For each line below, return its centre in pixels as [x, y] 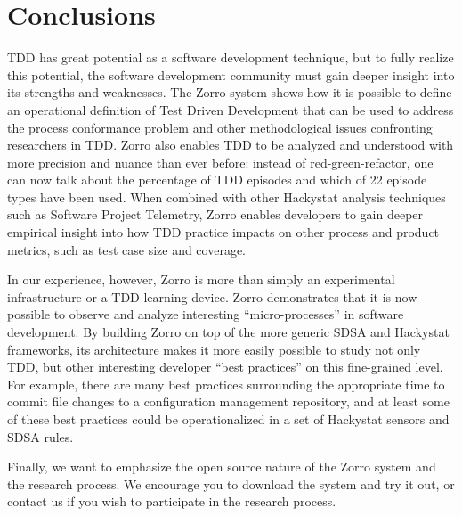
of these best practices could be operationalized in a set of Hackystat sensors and [228, 419]
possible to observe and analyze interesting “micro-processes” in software [206, 314]
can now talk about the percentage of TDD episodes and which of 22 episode [217, 180]
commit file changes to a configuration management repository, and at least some [228, 401]
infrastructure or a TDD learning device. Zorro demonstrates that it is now [212, 296]
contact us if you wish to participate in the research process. [172, 501]
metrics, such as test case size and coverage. [127, 249]
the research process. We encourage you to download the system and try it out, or [231, 483]
